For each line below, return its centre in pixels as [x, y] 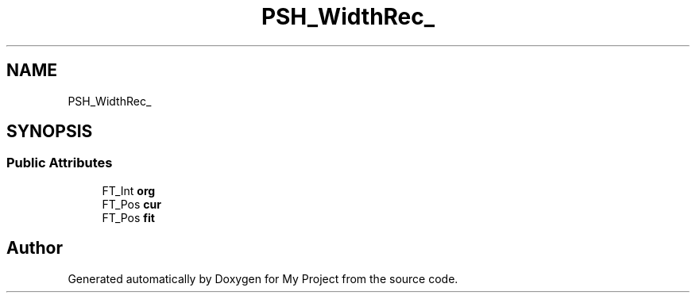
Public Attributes [60, 163]
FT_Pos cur [131, 204]
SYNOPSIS [50, 132]
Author [35, 248]
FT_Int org [129, 190]
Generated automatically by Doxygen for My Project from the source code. [263, 278]
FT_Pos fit [128, 217]
